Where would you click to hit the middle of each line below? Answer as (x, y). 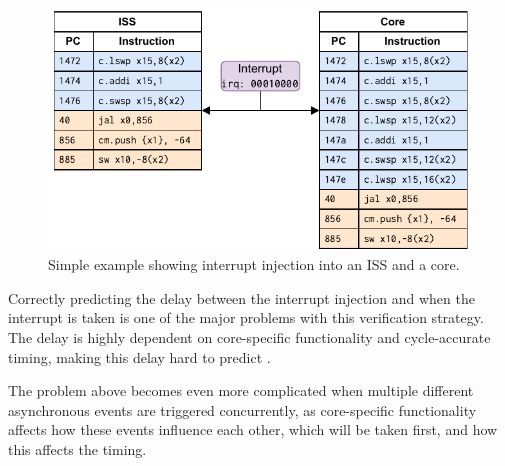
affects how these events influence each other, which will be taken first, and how (253, 429)
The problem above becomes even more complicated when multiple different (241, 390)
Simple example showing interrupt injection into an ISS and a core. (254, 264)
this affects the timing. (77, 448)
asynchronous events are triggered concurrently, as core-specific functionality (242, 409)
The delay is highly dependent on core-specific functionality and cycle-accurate (249, 336)
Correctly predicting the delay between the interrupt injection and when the (241, 297)
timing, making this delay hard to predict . (139, 356)
